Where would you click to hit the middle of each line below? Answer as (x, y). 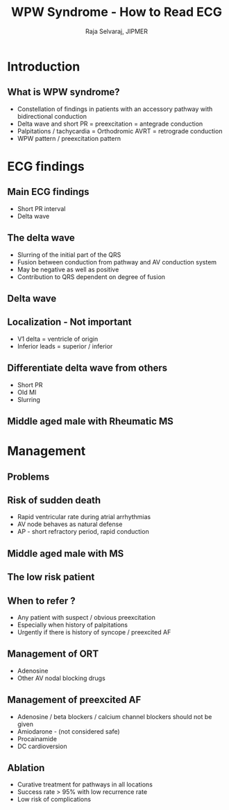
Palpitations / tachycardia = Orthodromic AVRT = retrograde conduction (120, 131)
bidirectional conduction (52, 116)
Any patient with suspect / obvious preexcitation (86, 617)
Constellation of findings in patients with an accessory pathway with (115, 109)
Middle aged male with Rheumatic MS (90, 421)
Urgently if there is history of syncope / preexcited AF (94, 632)
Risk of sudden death (54, 500)
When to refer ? (41, 601)
